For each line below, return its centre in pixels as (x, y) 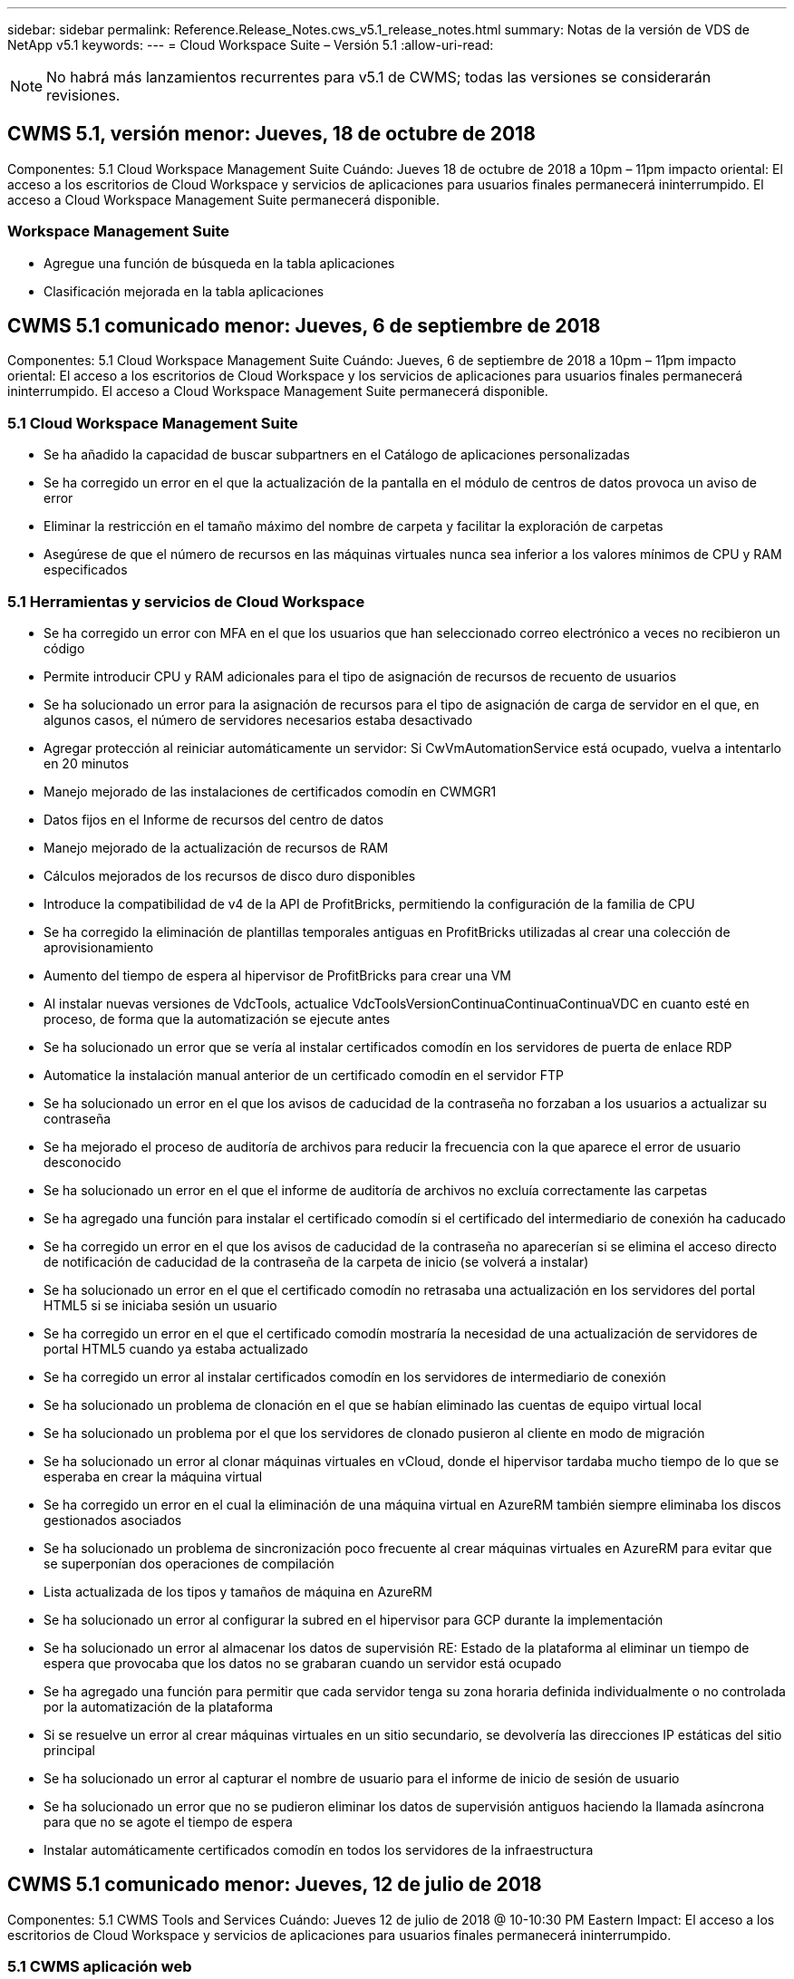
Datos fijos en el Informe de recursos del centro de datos (214, 819)
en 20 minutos (87, 763)
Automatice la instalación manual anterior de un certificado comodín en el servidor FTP (304, 1075)
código (64, 648)
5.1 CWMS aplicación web (100, 1967)
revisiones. (83, 95)
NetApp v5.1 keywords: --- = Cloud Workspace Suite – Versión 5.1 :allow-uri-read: (251, 45)
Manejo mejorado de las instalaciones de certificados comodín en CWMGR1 (270, 791)
